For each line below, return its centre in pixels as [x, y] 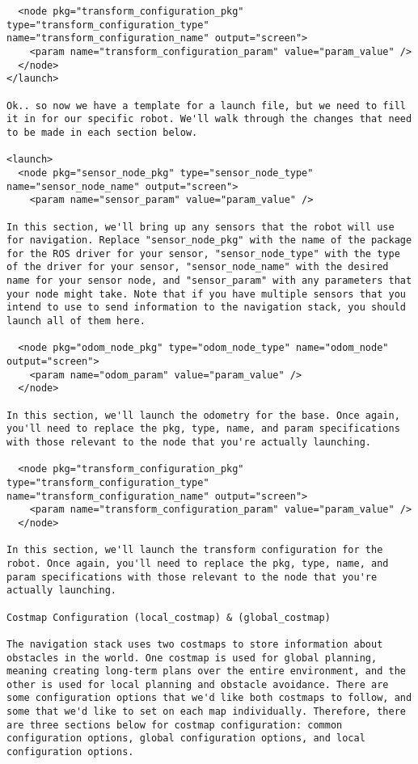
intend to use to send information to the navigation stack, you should [206, 308]
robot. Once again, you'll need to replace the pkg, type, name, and [198, 563]
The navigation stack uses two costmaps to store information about [195, 644]
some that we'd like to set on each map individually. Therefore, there [206, 712]
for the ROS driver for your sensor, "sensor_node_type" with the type [203, 253]
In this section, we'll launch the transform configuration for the [195, 550]
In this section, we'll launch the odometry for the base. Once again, [203, 415]
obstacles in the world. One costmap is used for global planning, [192, 658]
